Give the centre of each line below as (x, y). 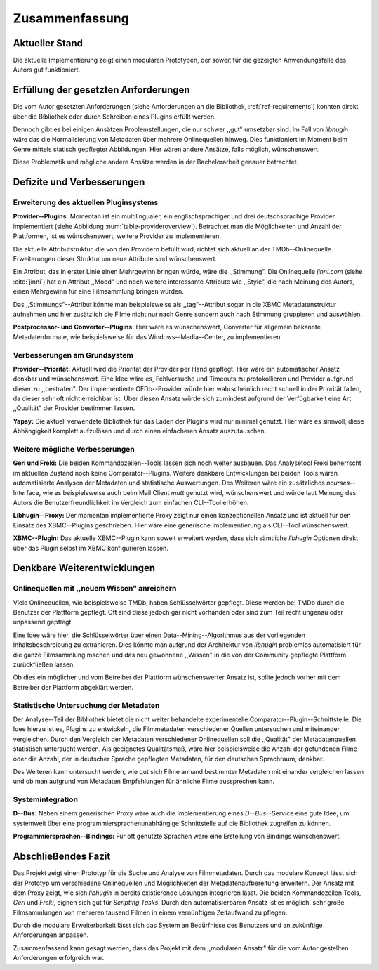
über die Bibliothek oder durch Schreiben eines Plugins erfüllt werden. (115, 117)
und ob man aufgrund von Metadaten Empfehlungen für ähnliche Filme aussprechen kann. (144, 781)
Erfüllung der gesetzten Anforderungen (101, 90)
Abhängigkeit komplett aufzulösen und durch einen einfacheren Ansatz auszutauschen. (140, 431)
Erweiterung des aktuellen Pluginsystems (86, 202)
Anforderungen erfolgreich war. (59, 958)
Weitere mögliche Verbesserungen (74, 450)
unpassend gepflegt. (43, 622)
